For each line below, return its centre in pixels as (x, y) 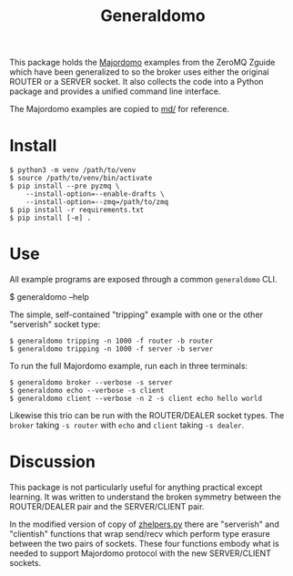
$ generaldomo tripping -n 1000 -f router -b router (111, 341)
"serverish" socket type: (55, 324)
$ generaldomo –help (49, 297)
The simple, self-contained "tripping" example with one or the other (136, 314)
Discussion (52, 462)
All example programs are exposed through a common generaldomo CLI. (143, 280)
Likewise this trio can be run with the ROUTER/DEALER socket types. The (147, 416)
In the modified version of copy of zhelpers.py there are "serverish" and (144, 524)
